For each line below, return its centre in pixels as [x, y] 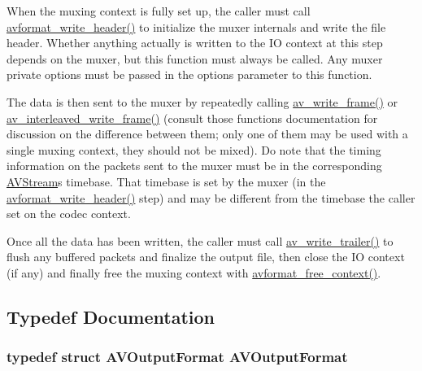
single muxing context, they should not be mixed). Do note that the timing [194, 149]
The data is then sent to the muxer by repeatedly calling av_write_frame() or [202, 101]
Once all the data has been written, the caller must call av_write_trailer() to [200, 240]
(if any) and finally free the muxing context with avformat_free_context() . [194, 272]
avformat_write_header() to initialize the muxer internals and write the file [196, 26]
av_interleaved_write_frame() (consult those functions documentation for [192, 118]
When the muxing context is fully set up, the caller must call [159, 11]
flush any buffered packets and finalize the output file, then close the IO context [206, 257]
